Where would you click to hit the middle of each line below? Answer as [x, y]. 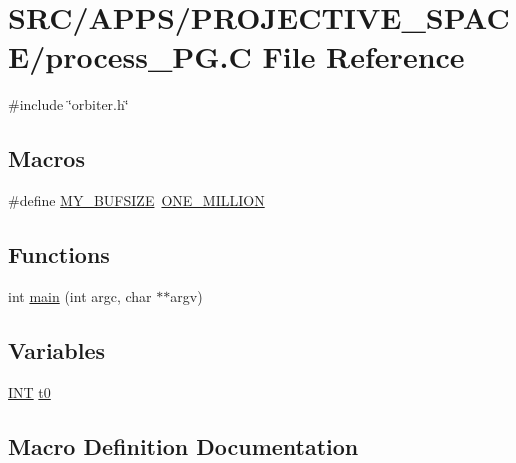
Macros [46, 158]
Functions [59, 254]
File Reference [363, 56]
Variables [57, 349]
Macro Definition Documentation [183, 445]
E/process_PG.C [130, 56]
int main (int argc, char [80, 295]
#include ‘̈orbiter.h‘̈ [68, 104]
